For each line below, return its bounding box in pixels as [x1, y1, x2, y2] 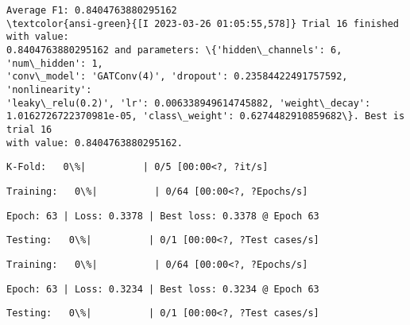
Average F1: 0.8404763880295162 [6, 5, 177, 16]
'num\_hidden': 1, [6, 57, 103, 69]
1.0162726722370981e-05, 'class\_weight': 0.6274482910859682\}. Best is [6, 110, 405, 122]
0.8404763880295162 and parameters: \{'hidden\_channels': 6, [6, 44, 342, 56]
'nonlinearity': [6, 83, 92, 95]
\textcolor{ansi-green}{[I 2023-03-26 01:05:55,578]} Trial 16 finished [6, 17, 399, 29]
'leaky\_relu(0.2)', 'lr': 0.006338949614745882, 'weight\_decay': [6, 97, 371, 109]
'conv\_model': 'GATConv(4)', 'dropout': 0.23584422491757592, [6, 71, 348, 83]
